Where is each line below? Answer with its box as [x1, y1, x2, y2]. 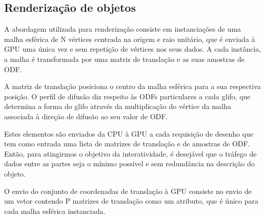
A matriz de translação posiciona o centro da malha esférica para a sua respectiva [4, 81, 261, 92]
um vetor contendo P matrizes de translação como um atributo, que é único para [4, 195, 258, 206]
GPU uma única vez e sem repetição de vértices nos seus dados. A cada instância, [4, 43, 261, 54]
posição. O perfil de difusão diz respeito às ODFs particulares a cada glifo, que [4, 91, 251, 101]
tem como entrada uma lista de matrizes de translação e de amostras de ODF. [4, 138, 250, 149]
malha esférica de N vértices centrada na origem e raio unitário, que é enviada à [4, 33, 255, 44]
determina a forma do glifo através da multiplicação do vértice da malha [4, 101, 231, 112]
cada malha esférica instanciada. [4, 205, 106, 216]
